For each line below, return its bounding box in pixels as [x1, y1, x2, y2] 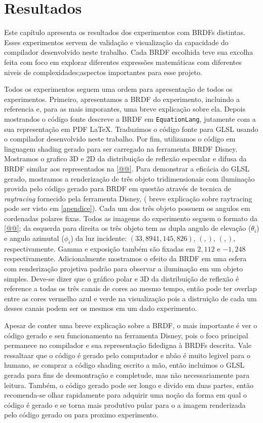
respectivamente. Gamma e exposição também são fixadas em [4, 243, 195, 254]
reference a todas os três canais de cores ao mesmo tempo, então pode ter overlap [4, 283, 257, 294]
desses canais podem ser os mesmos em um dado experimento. [4, 303, 197, 313]
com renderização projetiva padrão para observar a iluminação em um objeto [4, 263, 243, 274]
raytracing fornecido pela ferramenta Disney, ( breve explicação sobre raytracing [4, 193, 252, 203]
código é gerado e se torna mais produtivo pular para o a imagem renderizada [4, 399, 246, 410]
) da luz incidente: [70, 233, 127, 243]
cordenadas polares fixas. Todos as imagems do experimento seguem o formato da [4, 213, 257, 223]
